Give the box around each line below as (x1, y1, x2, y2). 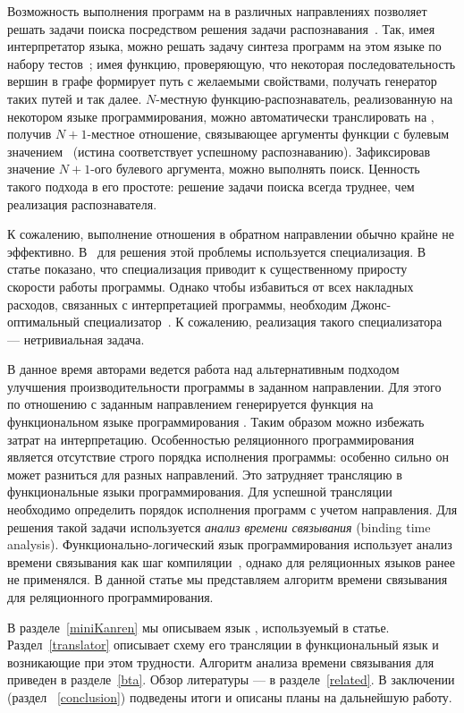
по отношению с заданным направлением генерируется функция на (7, 395, 374, 413)
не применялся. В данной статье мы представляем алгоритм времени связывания (7, 570, 448, 589)
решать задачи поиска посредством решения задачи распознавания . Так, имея (7, 19, 435, 38)
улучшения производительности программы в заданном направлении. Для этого (7, 377, 442, 395)
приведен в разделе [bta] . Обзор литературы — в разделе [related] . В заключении (7, 670, 455, 689)
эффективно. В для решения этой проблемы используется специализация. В (7, 242, 426, 260)
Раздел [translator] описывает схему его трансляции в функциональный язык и (7, 635, 439, 654)
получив (7, 124, 52, 143)
